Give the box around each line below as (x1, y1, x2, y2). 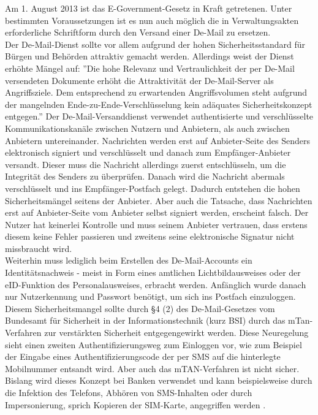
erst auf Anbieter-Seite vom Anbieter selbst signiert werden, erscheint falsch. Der (5, 206, 309, 219)
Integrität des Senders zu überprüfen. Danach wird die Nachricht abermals (5, 170, 285, 183)
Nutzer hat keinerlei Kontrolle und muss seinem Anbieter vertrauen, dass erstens (5, 218, 308, 230)
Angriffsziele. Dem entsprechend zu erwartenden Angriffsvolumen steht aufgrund (5, 86, 308, 99)
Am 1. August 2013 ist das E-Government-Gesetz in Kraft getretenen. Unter (5, 2, 292, 14)
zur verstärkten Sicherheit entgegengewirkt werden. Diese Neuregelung (44, 326, 309, 339)
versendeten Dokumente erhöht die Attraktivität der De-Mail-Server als (5, 74, 274, 86)
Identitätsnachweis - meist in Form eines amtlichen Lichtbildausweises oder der (5, 266, 301, 279)
